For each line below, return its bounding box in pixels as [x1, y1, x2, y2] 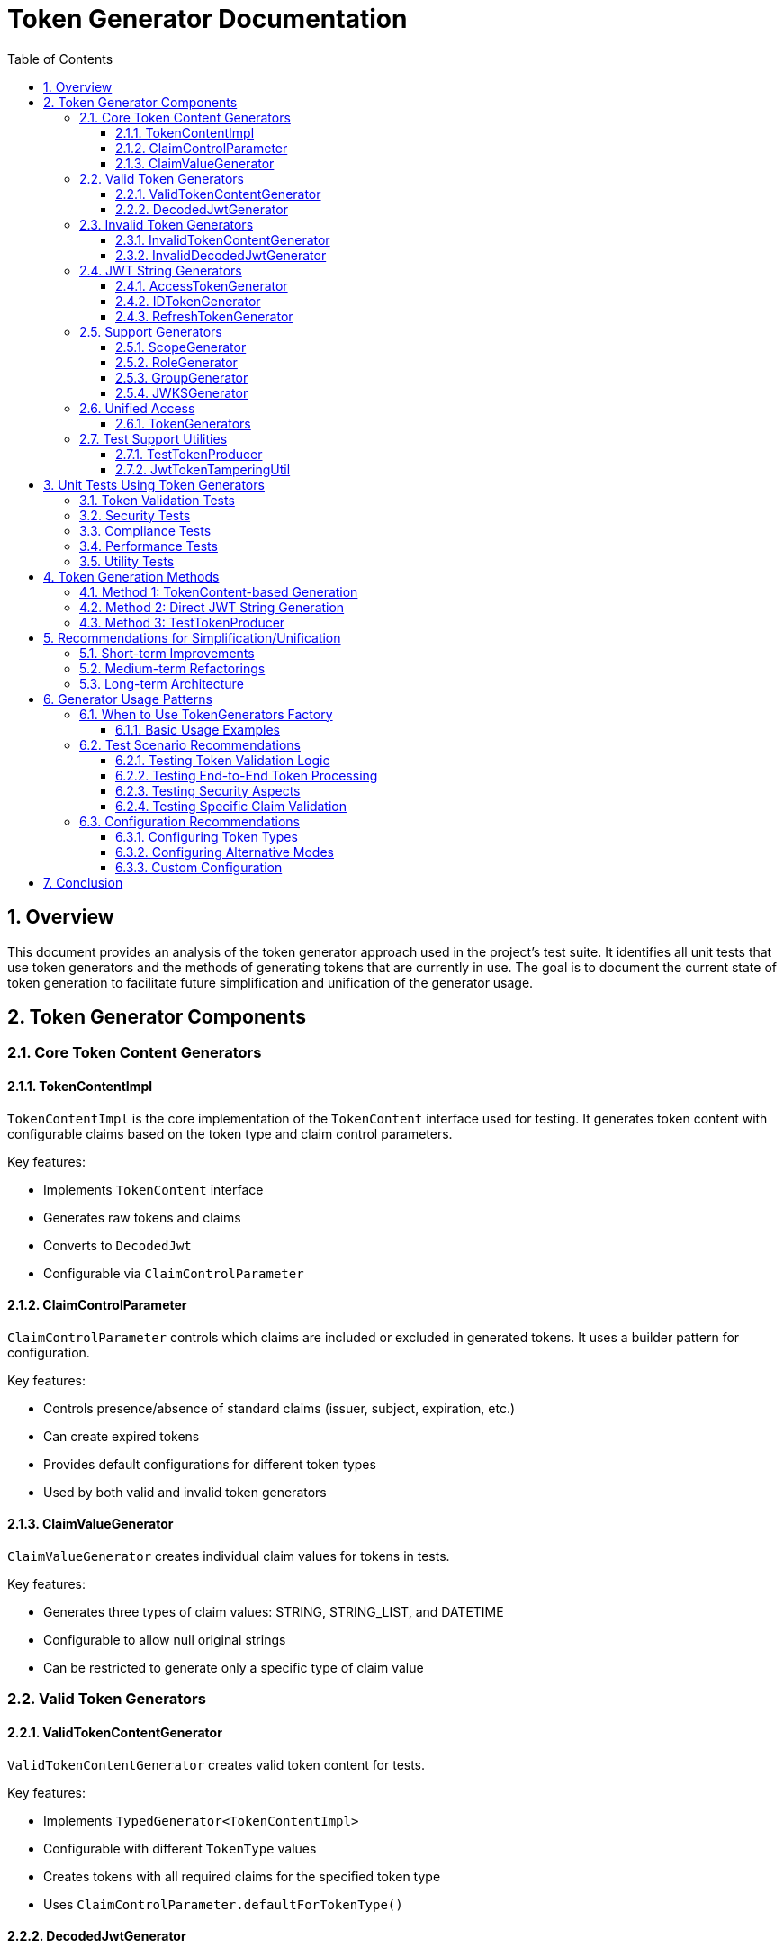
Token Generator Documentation [7, 4, 408, 34]
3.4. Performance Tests [79, 537, 218, 554]
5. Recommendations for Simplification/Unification [43, 629, 341, 645]
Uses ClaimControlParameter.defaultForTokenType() [43, 1896, 403, 1912]
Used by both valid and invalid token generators [43, 1484, 327, 1500]
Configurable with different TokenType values [43, 1840, 317, 1856]
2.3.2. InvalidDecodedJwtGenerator [115, 247, 327, 263]
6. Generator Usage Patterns [43, 690, 212, 707]
